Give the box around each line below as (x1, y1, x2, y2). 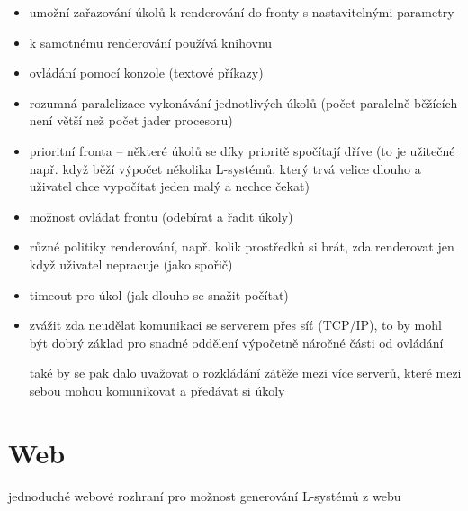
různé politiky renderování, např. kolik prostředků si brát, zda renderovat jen (29, 237, 454, 256)
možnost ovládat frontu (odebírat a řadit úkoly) (29, 206, 293, 225)
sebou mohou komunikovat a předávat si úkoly (29, 380, 285, 399)
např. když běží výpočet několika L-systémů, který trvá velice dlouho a (29, 159, 421, 178)
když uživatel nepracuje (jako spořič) (29, 254, 233, 273)
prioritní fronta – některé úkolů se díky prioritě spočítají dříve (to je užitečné (29, 141, 455, 160)
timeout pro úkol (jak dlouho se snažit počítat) (29, 285, 289, 304)
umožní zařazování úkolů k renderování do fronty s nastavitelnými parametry (29, 3, 454, 21)
